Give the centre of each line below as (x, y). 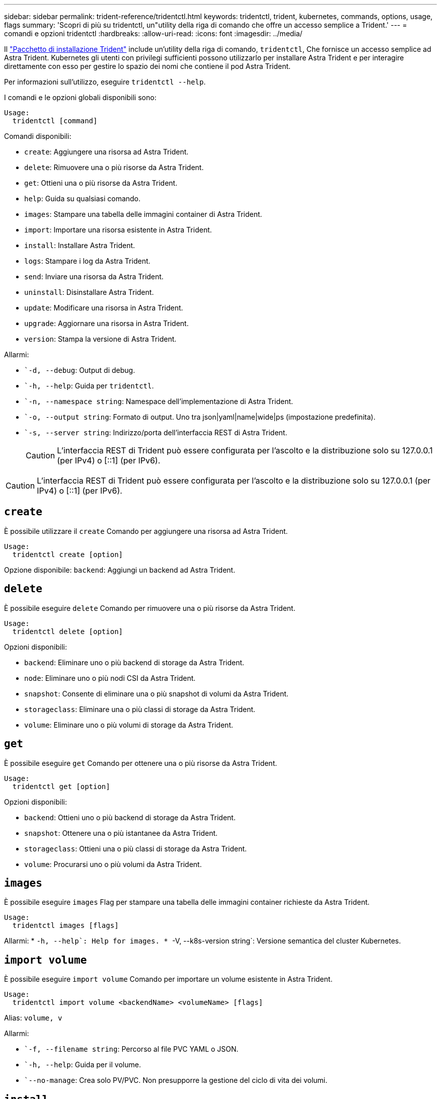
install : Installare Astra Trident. (80, 245)
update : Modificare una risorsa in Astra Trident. (104, 308)
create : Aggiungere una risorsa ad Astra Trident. (106, 152)
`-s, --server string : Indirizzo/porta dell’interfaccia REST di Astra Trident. (156, 433)
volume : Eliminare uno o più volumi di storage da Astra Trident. (129, 725)
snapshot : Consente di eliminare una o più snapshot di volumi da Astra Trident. (156, 693)
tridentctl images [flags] (65, 926)
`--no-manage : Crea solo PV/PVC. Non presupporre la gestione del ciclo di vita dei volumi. (176, 1080)
